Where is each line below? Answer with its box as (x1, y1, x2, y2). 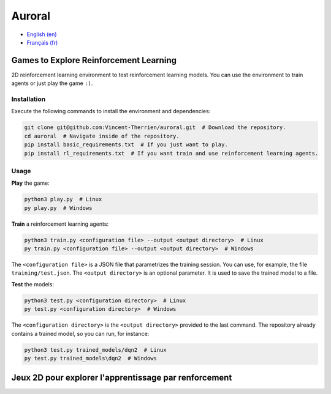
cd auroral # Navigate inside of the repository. (24, 132, 180, 139)
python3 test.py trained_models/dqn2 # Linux (24, 346, 167, 353)
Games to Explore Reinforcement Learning (11, 55, 177, 65)
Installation (11, 95, 46, 103)
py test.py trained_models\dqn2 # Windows (24, 355, 158, 362)
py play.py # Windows (24, 204, 93, 211)
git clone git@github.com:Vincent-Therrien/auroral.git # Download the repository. (24, 124, 286, 131)
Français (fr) (26, 39, 58, 46)
